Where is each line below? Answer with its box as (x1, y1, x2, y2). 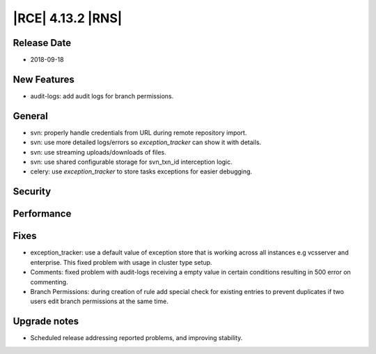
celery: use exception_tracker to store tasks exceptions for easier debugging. (30, 167, 253, 176)
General (13, 110, 49, 122)
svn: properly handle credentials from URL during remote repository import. (30, 128, 247, 137)
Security (13, 185, 52, 198)
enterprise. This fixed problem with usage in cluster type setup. (30, 258, 212, 266)
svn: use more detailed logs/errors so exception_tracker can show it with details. (30, 138, 262, 146)
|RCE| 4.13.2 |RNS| (13, 10, 123, 26)
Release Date (13, 37, 72, 49)
